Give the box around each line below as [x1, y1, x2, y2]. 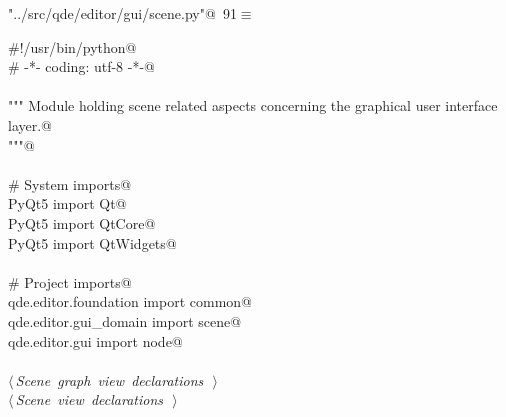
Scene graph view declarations [15, 369, 204, 390]
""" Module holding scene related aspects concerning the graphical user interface [8, 95, 498, 116]
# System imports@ [8, 173, 132, 194]
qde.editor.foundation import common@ [8, 291, 252, 312]
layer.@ [8, 114, 52, 135]
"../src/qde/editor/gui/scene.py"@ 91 [8, 3, 237, 23]
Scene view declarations [15, 389, 164, 410]
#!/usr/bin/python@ [8, 36, 137, 57]
